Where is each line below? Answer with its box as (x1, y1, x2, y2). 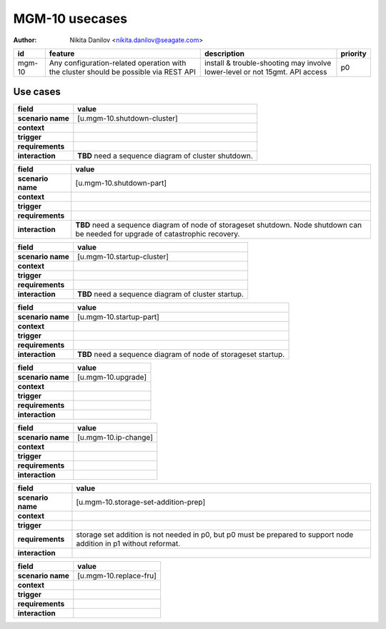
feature (49, 49, 75, 59)
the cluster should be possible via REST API (49, 66, 196, 76)
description (204, 49, 244, 59)
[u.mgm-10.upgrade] (77, 372, 147, 382)
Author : (13, 36, 37, 44)
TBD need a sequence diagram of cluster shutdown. (77, 151, 253, 161)
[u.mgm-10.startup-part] (77, 312, 160, 322)
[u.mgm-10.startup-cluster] (77, 252, 169, 262)
